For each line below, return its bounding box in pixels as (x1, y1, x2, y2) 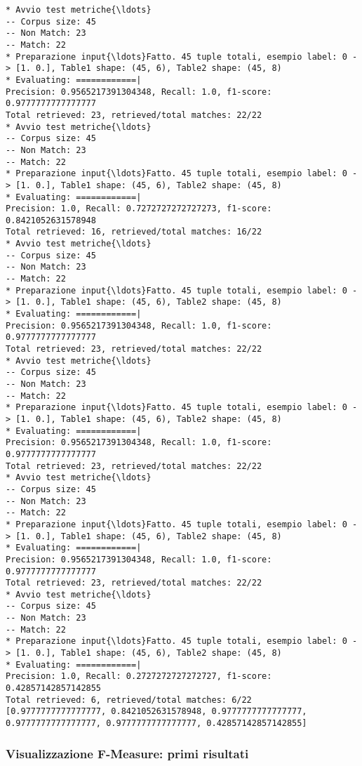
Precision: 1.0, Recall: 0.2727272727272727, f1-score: (6, 671, 272, 682)
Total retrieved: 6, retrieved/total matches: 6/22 (6, 694, 252, 705)
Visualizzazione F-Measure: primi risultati (6, 744, 249, 762)
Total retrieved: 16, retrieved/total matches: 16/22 (6, 227, 262, 237)
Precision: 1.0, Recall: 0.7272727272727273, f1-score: (6, 204, 272, 214)
